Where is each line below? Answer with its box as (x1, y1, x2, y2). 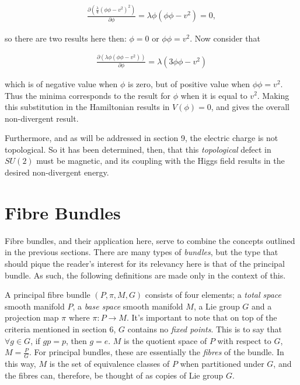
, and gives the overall (211, 101, 290, 113)
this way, (5, 357, 36, 369)
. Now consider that (190, 32, 260, 44)
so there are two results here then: (5, 32, 127, 44)
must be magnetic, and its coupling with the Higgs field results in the (36, 154, 285, 167)
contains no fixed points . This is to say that (127, 322, 282, 335)
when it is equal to (180, 89, 247, 101)
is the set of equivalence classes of (49, 357, 170, 369)
